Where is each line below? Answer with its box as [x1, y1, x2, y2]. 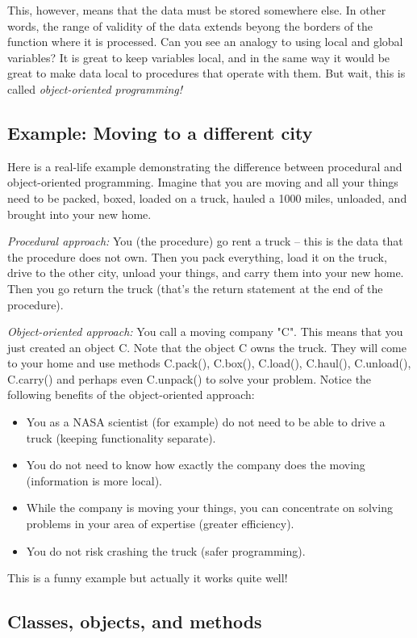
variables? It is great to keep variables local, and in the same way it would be [7, 48, 390, 65]
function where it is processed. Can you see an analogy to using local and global [7, 33, 403, 50]
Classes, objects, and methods [7, 609, 262, 634]
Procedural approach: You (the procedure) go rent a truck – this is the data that [7, 233, 403, 250]
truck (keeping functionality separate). [26, 429, 216, 446]
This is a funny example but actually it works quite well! [7, 569, 288, 586]
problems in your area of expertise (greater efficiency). [26, 515, 294, 532]
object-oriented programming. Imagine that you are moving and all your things [7, 174, 398, 191]
